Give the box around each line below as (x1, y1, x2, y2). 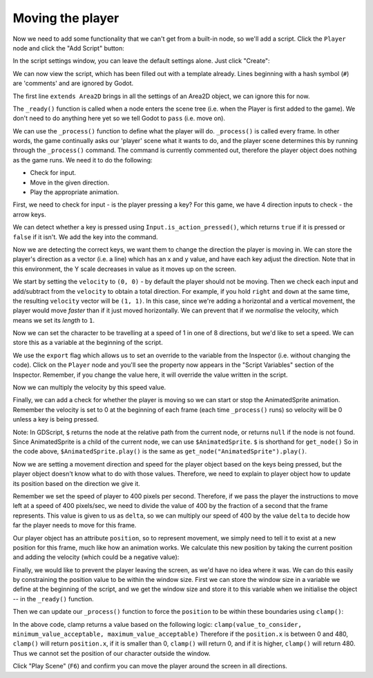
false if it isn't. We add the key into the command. (12, 232, 158, 241)
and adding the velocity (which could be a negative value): (12, 553, 180, 561)
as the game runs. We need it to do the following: (12, 156, 153, 164)
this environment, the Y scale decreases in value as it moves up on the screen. (12, 265, 237, 273)
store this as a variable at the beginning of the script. (12, 339, 163, 347)
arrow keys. (12, 210, 46, 218)
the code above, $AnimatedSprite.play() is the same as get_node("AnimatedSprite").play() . (12, 447, 307, 455)
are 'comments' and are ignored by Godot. (12, 79, 134, 88)
